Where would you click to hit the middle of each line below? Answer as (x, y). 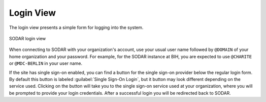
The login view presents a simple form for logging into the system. (76, 27)
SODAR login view (28, 38)
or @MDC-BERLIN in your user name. (46, 63)
